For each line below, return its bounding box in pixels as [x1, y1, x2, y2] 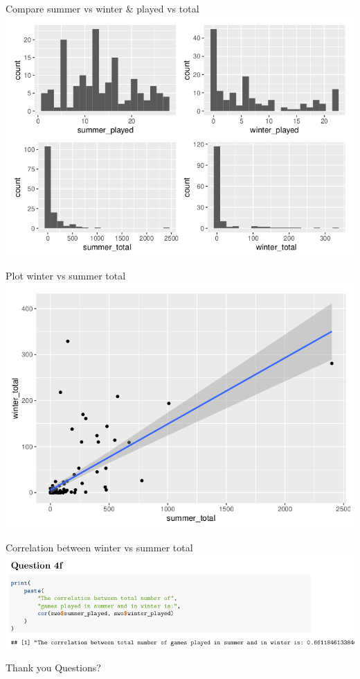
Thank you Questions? [6, 660, 101, 675]
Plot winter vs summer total [6, 268, 126, 282]
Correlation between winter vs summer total [6, 540, 193, 555]
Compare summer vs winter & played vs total [6, 1, 199, 15]
